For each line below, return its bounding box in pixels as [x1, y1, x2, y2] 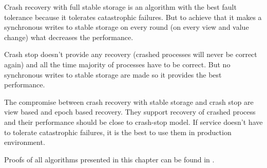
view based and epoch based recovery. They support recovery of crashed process [4, 106, 256, 117]
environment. [4, 137, 45, 147]
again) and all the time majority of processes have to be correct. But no [4, 59, 231, 69]
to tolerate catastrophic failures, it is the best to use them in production [4, 126, 232, 137]
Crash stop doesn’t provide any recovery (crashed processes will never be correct [4, 49, 257, 60]
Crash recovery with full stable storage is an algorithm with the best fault [4, 2, 237, 12]
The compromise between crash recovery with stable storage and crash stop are [4, 96, 254, 107]
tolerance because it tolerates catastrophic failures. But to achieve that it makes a [4, 11, 262, 22]
